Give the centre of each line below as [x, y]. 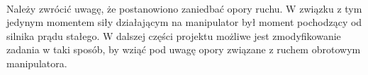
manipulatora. [37, 63]
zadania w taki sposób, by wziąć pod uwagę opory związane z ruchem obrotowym [184, 49]
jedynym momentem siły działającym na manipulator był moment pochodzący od [184, 22]
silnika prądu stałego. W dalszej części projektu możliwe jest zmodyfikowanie [174, 35]
